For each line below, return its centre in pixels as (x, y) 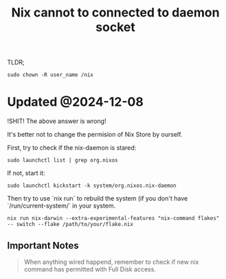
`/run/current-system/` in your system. (61, 206)
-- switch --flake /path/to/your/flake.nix (70, 225)
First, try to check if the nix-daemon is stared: (72, 148)
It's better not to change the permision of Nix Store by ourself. (95, 135)
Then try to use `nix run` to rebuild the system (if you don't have (98, 199)
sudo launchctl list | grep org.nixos (63, 160)
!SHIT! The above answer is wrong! (57, 121)
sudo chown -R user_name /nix (50, 75)
